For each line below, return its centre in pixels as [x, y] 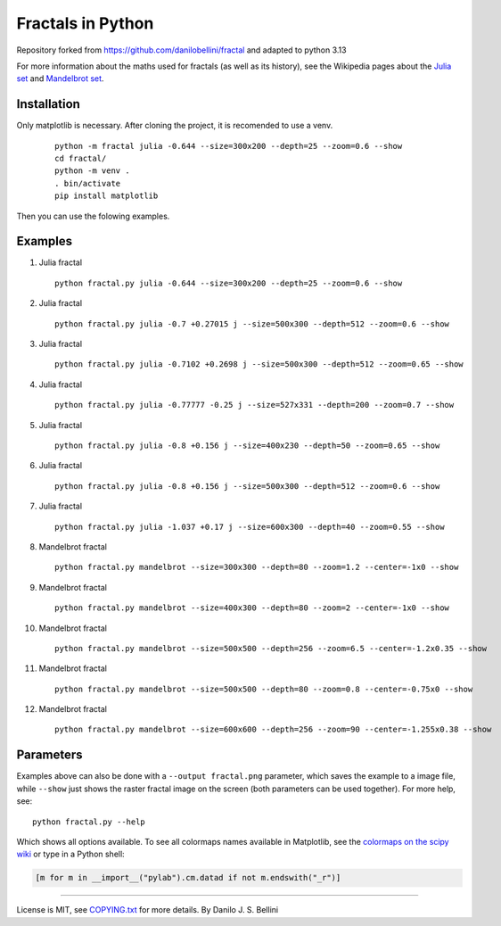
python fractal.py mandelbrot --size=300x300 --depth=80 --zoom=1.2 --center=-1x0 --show [257, 567]
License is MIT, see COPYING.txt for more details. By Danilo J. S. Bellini [148, 910]
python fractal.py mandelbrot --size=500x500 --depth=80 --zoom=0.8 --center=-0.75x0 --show [264, 689]
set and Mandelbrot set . [60, 79]
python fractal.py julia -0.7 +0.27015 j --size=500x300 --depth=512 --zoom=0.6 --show [252, 324]
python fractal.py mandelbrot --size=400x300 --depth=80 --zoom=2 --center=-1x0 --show [252, 608]
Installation [48, 104]
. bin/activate [88, 183]
